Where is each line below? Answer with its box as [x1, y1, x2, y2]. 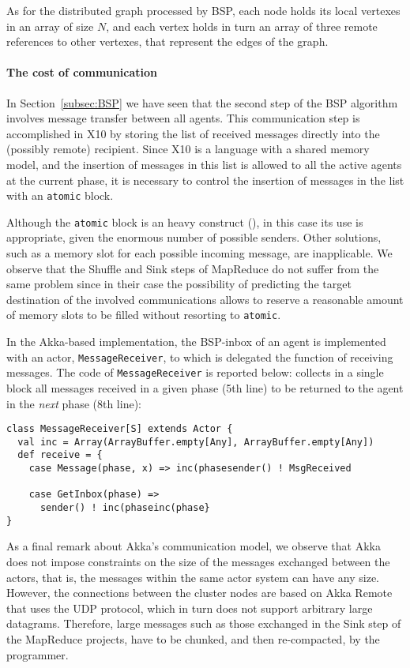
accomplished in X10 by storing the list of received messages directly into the [6, 125, 380, 141]
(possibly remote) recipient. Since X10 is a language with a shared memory [6, 141, 370, 157]
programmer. [6, 646, 69, 662]
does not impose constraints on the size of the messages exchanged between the [6, 554, 390, 570]
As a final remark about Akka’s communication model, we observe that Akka [6, 538, 381, 554]
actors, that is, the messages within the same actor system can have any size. [6, 569, 379, 585]
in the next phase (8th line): [6, 395, 141, 411]
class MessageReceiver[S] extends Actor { [6, 423, 233, 435]
